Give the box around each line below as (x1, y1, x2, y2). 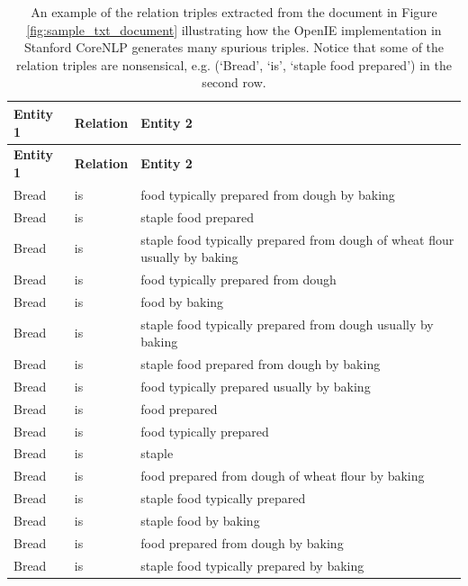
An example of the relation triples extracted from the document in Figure (31, 3, 437, 21)
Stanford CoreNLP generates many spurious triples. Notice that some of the (23, 38, 445, 57)
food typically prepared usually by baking (140, 376, 371, 395)
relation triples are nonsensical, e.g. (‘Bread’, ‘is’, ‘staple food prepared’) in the (16, 55, 452, 74)
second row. (202, 73, 266, 92)
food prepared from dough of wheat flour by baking (140, 466, 425, 485)
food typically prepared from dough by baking (140, 185, 395, 203)
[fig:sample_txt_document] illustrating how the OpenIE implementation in (26, 20, 442, 39)
